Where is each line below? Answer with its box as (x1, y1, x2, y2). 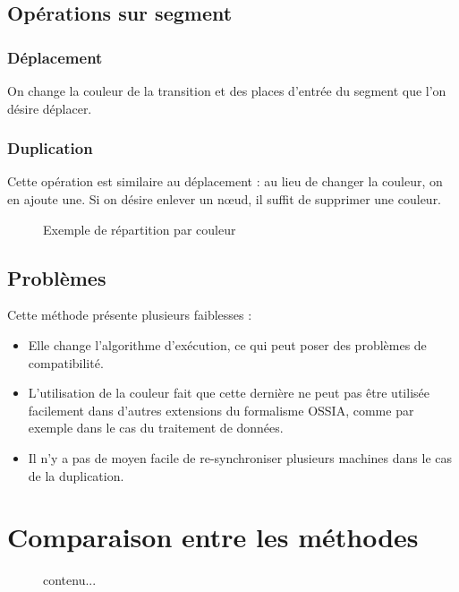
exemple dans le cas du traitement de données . (28, 418, 284, 437)
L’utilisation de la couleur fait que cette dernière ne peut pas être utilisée (28, 383, 429, 402)
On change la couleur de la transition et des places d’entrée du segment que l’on (7, 82, 446, 99)
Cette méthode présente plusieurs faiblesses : (7, 305, 252, 324)
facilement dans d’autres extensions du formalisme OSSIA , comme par (28, 400, 414, 419)
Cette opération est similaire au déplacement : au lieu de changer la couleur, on (7, 172, 443, 191)
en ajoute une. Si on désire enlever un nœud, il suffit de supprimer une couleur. (7, 190, 442, 208)
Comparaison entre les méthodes (7, 519, 419, 555)
